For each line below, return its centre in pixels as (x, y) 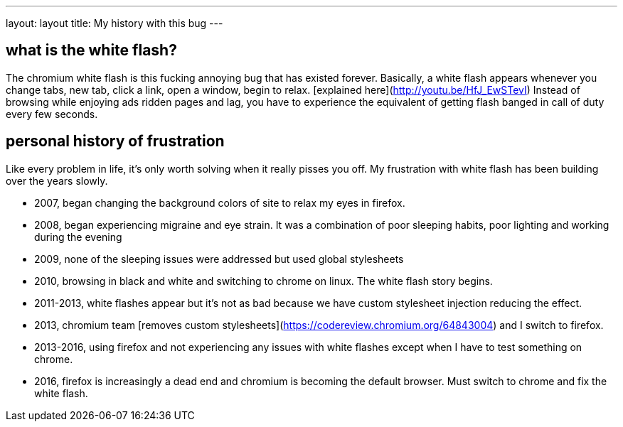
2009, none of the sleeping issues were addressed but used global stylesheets (219, 259)
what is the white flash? (91, 50)
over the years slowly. (57, 180)
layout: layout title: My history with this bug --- (115, 23)
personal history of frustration (115, 141)
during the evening (78, 237)
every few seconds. (52, 114)
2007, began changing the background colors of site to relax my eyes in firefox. (220, 202)
